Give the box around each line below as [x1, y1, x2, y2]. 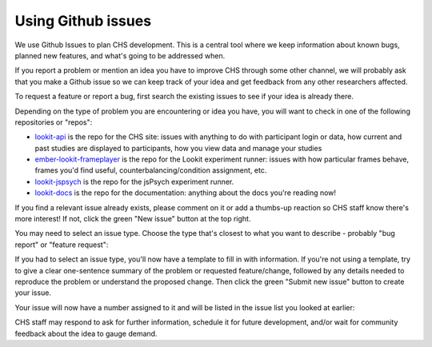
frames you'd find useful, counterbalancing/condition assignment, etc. [34, 166, 267, 175]
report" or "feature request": [14, 240, 109, 249]
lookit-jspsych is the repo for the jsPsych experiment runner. [34, 177, 234, 186]
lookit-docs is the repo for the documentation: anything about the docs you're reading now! [34, 188, 336, 197]
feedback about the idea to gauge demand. [14, 329, 158, 338]
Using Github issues [14, 12, 152, 30]
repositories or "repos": [14, 117, 93, 127]
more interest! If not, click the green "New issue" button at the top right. [14, 214, 251, 224]
